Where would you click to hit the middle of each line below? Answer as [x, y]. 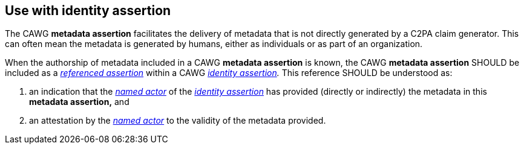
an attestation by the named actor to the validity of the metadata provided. [178, 121]
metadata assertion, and [79, 102]
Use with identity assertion [88, 11]
